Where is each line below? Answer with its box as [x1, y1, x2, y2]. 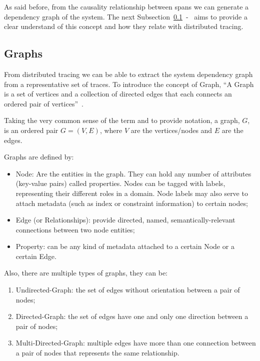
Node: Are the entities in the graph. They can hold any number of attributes [15, 168, 251, 178]
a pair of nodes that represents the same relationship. [15, 347, 179, 358]
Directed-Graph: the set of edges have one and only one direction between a [15, 311, 248, 321]
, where [99, 124, 122, 135]
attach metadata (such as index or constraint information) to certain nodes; [15, 197, 248, 208]
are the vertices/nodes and [130, 124, 212, 135]
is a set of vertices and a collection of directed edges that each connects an [4, 88, 232, 99]
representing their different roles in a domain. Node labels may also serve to [15, 187, 248, 198]
